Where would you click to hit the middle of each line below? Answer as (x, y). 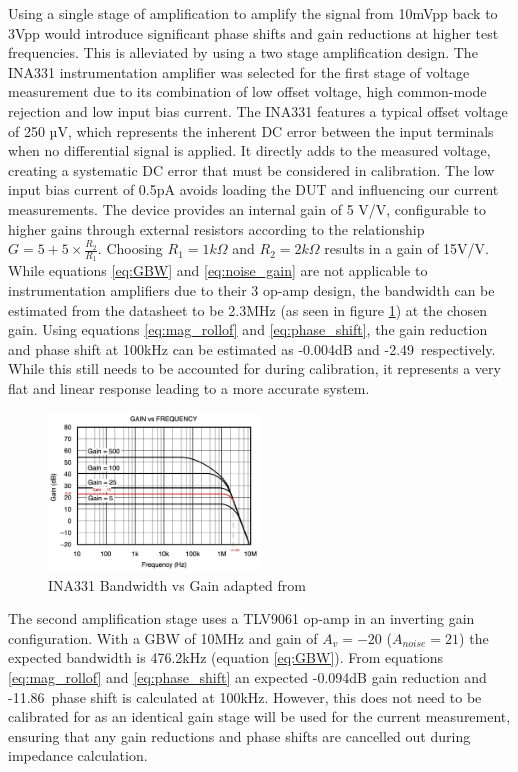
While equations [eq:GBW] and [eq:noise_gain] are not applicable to (218, 270)
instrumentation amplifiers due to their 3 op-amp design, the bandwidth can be (251, 289)
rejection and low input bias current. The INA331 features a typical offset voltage (258, 110)
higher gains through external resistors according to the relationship (216, 228)
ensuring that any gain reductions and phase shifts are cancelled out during (239, 735)
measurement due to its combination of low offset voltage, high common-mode (247, 91)
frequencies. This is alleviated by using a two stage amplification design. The (243, 52)
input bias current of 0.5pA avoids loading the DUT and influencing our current (253, 189)
